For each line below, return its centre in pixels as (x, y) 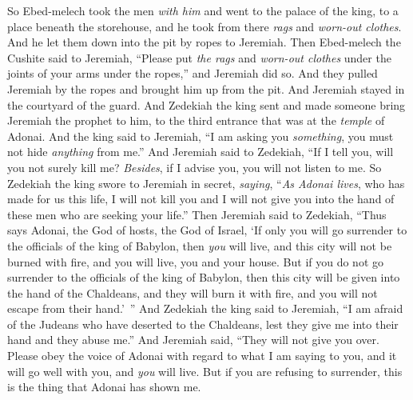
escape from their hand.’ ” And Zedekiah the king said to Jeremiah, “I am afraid (205, 308)
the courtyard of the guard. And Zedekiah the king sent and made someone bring (206, 104)
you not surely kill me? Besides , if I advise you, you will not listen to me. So (195, 167)
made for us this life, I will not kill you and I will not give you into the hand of (201, 199)
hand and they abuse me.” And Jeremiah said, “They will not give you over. (193, 340)
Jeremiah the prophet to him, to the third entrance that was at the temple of (196, 120)
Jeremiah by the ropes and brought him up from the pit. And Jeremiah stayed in (206, 88)
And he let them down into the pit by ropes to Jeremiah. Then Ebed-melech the (204, 42)
